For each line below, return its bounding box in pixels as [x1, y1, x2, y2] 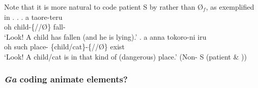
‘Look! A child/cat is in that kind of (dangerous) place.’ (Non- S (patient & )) [4, 51, 247, 62]
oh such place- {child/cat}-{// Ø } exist [4, 41, 125, 52]
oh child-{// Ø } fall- [4, 21, 66, 32]
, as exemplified [206, 2, 254, 12]
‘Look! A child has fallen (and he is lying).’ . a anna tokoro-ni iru [4, 31, 207, 42]
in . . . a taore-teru [4, 11, 63, 22]
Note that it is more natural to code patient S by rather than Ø [4, 2, 204, 12]
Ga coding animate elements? [4, 73, 128, 85]
